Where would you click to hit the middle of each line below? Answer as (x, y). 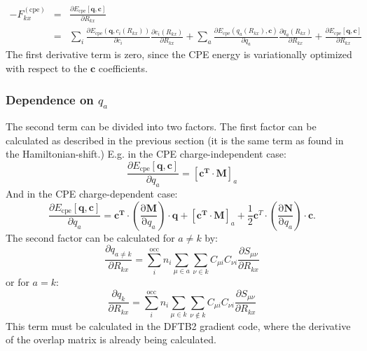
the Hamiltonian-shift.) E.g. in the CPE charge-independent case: (146, 154)
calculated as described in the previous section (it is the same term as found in (175, 140)
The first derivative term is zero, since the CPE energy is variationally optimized (179, 54)
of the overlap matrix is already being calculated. (111, 339)
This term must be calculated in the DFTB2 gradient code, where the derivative (178, 325)
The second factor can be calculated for (90, 237)
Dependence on (50, 99)
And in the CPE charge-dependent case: (92, 194)
